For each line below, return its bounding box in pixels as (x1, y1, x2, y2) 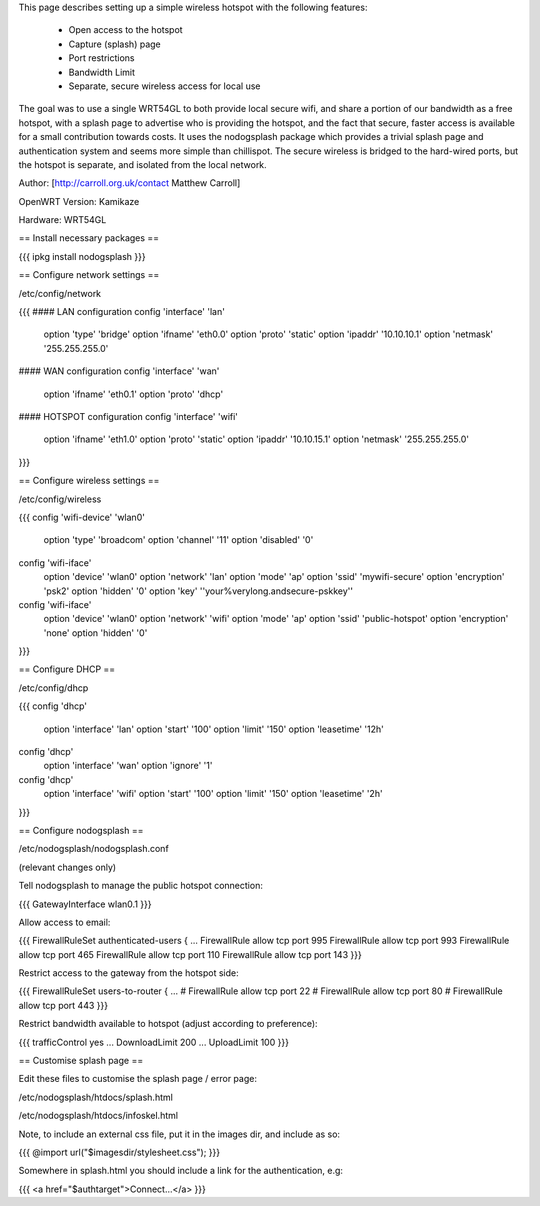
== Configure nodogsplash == (18, 824, 144, 836)
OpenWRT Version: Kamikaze (18, 195, 140, 207)
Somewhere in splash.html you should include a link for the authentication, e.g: (18, 1165, 344, 1177)
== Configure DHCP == (18, 663, 116, 675)
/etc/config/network (18, 287, 102, 299)
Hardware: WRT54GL (18, 214, 107, 226)
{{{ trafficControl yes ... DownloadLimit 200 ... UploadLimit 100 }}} (18, 1036, 290, 1048)
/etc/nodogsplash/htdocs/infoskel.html (18, 1110, 179, 1122)
